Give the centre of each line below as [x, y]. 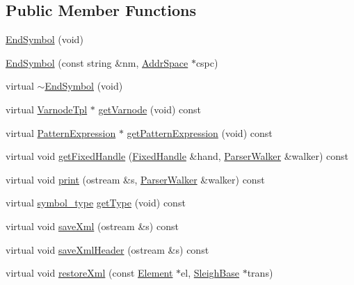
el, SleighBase [210, 273]
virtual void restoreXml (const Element [89, 273]
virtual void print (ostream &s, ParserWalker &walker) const [135, 179]
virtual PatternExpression [61, 132]
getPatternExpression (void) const [200, 132]
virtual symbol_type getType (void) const [96, 203]
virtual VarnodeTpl [47, 109]
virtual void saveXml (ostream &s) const [92, 226]
